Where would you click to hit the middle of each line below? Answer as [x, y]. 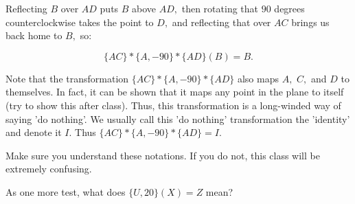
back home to [34, 35]
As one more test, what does [66, 191]
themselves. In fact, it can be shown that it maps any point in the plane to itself [175, 92]
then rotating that [220, 8]
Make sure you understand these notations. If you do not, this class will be [163, 155]
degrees [289, 8]
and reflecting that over [221, 22]
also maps [258, 78]
